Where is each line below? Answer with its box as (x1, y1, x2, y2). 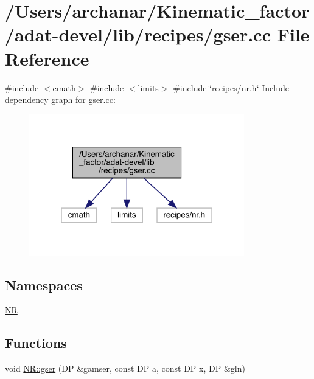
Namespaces (5, 275, 83, 294)
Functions (5, 333, 67, 352)
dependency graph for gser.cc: (5, 93, 116, 106)
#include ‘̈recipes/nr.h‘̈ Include (173, 81, 289, 94)
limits (138, 81, 159, 94)
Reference (5, 46, 89, 71)
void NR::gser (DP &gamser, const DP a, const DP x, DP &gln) (5, 362, 245, 375)
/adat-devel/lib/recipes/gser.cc (5, 22, 271, 47)
